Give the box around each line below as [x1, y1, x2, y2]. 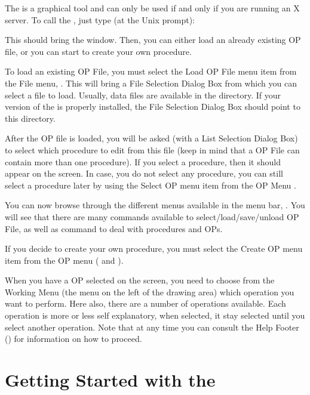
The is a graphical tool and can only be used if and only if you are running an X [5, 2, 300, 14]
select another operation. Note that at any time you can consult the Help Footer [5, 320, 299, 333]
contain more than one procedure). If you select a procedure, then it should [5, 155, 281, 168]
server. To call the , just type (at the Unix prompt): [5, 13, 195, 26]
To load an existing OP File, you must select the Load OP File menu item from [5, 65, 297, 78]
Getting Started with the [5, 368, 216, 392]
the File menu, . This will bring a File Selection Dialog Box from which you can [5, 76, 297, 89]
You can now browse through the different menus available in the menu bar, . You [5, 199, 305, 211]
